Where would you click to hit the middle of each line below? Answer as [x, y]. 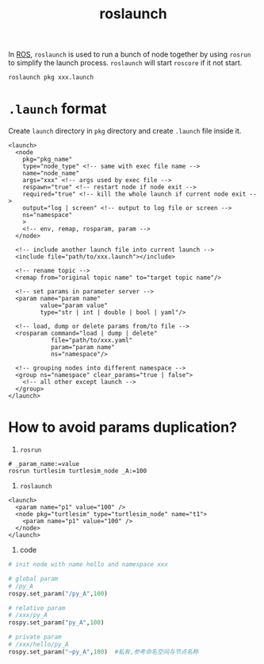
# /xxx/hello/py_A [38, 645]
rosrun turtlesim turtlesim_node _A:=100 [78, 471]
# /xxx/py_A [28, 615]
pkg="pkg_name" [48, 160]
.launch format [57, 109]
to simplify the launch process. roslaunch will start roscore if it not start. [125, 63]
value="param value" [74, 306]
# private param [35, 637]
